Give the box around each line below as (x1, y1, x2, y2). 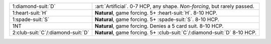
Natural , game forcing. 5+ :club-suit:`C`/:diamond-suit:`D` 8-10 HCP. (94, 29, 257, 36)
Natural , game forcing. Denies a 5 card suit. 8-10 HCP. (94, 22, 224, 29)
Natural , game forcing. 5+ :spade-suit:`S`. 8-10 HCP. (94, 16, 219, 22)
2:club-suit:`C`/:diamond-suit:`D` (12, 29, 90, 36)
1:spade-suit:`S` (12, 16, 50, 22)
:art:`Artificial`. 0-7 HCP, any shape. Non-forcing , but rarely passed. (94, 3, 254, 9)
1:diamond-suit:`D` (12, 3, 56, 9)
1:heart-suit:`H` (12, 9, 48, 16)
